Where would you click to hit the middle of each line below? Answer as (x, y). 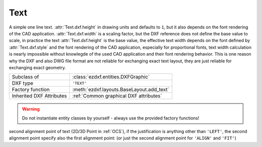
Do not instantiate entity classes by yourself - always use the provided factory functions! (111, 118)
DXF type (23, 83)
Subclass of (25, 77)
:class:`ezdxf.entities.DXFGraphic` (111, 77)
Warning (31, 109)
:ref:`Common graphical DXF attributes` (117, 96)
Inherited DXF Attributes (40, 96)
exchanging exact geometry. (38, 67)
